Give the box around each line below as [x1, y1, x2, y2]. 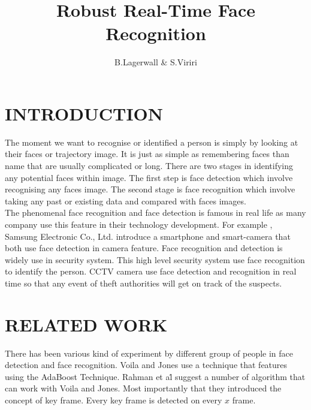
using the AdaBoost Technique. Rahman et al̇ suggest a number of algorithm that [5, 370, 306, 382]
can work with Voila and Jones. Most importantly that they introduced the [5, 382, 282, 394]
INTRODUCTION [5, 101, 164, 125]
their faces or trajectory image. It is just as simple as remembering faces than [5, 147, 289, 160]
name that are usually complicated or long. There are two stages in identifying [5, 159, 294, 172]
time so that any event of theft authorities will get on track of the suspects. [5, 276, 282, 289]
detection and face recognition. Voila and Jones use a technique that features [5, 358, 288, 371]
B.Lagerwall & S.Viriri [114, 56, 197, 68]
